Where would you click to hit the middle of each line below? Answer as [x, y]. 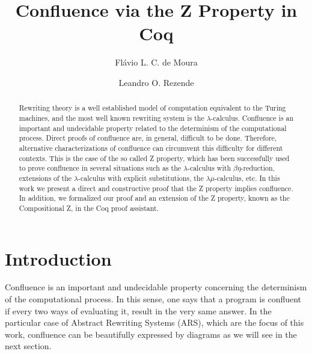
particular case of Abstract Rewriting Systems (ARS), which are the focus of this [154, 322]
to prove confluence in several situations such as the [100, 168]
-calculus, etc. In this [247, 178]
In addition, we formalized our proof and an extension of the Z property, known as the [154, 198]
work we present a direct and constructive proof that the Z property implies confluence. [156, 188]
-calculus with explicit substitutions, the [141, 178]
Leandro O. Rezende [156, 82]
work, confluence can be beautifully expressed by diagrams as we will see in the [151, 334]
